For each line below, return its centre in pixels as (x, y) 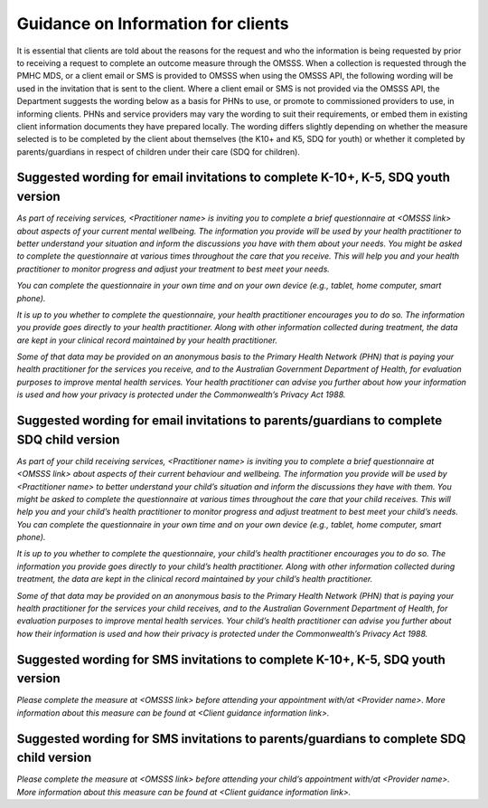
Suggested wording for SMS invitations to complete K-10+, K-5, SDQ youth (231, 659)
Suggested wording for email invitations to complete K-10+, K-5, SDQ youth (234, 178)
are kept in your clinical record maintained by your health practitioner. (147, 340)
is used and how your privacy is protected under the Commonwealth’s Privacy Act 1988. (181, 394)
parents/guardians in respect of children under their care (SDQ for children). (158, 152)
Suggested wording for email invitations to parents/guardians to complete (230, 421)
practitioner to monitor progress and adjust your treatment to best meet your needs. (173, 269)
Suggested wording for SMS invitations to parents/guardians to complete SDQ (241, 739)
